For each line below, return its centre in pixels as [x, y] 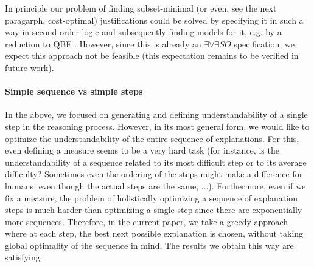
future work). [30, 67]
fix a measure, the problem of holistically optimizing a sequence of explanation [151, 198]
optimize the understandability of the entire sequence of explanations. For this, [152, 138]
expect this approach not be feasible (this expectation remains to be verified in [152, 56]
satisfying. [24, 257]
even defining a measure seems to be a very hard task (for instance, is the [142, 150]
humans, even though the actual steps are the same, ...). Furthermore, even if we [155, 185]
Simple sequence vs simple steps [74, 91]
